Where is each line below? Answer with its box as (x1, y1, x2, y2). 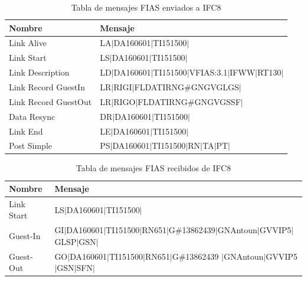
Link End (9, 125, 43, 137)
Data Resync (9, 110, 55, 122)
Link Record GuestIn (9, 80, 85, 93)
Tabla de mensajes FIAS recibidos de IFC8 (76, 162, 231, 174)
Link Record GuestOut (9, 95, 92, 107)
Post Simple (9, 139, 52, 152)
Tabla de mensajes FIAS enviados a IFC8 (71, 1, 221, 13)
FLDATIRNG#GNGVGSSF (138, 95, 241, 107)
